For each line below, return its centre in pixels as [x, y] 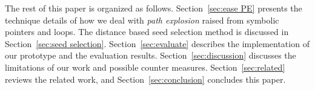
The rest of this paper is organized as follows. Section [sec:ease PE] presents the [154, 8]
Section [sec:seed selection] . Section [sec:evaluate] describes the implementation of [157, 43]
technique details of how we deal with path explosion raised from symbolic [142, 20]
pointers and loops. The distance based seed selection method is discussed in [147, 32]
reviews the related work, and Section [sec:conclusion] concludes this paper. [145, 79]
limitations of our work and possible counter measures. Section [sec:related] [145, 67]
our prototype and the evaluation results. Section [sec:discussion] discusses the [151, 55]
